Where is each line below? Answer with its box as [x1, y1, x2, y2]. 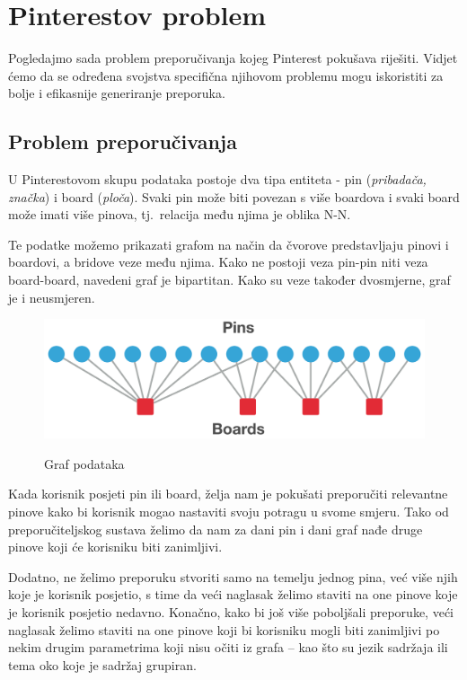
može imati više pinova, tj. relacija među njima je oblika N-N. [8, 205, 351, 224]
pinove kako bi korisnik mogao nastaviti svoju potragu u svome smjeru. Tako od [8, 501, 449, 520]
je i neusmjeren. [8, 287, 95, 306]
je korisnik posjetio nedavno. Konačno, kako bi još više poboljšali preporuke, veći [8, 602, 454, 621]
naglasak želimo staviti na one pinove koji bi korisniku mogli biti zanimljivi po [8, 620, 440, 639]
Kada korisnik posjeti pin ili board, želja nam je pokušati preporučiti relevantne [8, 484, 448, 503]
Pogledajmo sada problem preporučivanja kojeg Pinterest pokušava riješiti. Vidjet [8, 49, 458, 67]
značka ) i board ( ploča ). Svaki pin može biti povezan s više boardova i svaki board [8, 187, 460, 206]
